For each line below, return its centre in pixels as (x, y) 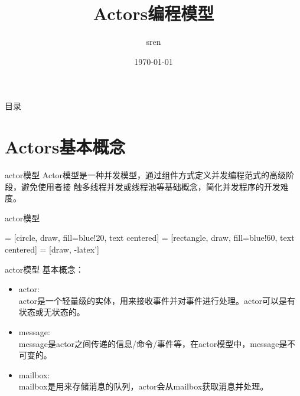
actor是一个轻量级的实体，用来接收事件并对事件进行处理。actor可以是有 (157, 300)
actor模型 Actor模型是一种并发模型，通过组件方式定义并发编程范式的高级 (146, 175)
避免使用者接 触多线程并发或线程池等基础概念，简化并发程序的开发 (151, 186)
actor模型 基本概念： (44, 269)
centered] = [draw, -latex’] (52, 249)
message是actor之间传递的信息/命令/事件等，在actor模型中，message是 (153, 343)
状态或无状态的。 (52, 312)
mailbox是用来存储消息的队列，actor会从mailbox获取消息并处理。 (144, 386)
